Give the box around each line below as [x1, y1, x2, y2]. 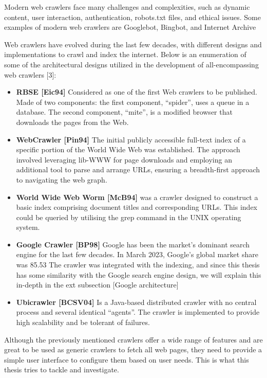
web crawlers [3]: [4, 69, 56, 80]
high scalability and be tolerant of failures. [16, 317, 150, 328]
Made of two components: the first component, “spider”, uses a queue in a [16, 96, 250, 107]
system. [16, 222, 40, 232]
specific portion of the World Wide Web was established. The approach [16, 144, 240, 155]
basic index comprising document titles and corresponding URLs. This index [16, 202, 258, 212]
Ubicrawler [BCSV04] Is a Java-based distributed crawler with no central [16, 296, 257, 307]
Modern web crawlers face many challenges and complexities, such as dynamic [4, 2, 250, 12]
